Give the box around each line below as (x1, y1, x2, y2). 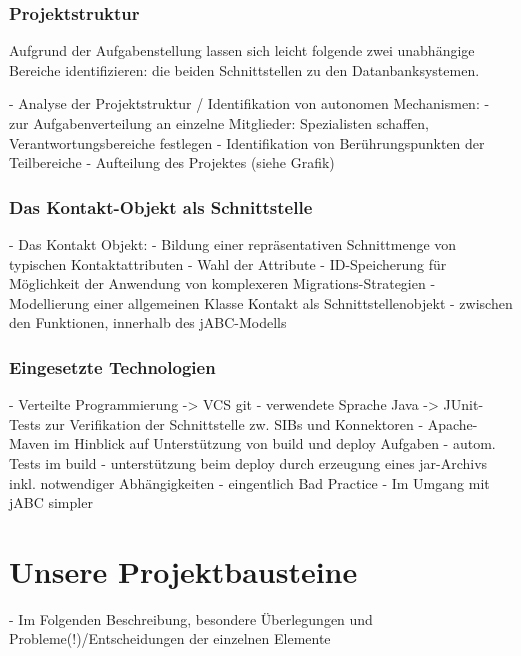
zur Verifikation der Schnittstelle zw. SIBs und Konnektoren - (45, 413, 424, 434)
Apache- (427, 413, 478, 434)
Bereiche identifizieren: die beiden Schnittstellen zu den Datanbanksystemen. (9, 59, 480, 80)
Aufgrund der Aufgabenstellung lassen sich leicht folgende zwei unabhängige (9, 40, 475, 61)
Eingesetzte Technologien (9, 354, 216, 379)
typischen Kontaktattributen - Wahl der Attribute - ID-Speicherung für (9, 253, 447, 274)
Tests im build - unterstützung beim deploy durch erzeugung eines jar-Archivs (9, 452, 488, 473)
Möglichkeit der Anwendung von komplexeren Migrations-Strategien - (9, 273, 436, 294)
